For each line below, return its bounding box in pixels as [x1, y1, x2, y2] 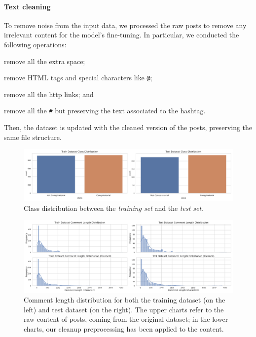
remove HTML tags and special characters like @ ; [4, 72, 152, 83]
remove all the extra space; [4, 56, 85, 66]
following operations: [4, 39, 67, 49]
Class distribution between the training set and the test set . [24, 202, 204, 213]
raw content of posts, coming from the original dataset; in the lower [24, 314, 228, 324]
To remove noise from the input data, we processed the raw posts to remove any [4, 20, 247, 30]
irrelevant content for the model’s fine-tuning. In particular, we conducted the [4, 30, 239, 40]
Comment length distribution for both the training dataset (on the [24, 295, 225, 305]
